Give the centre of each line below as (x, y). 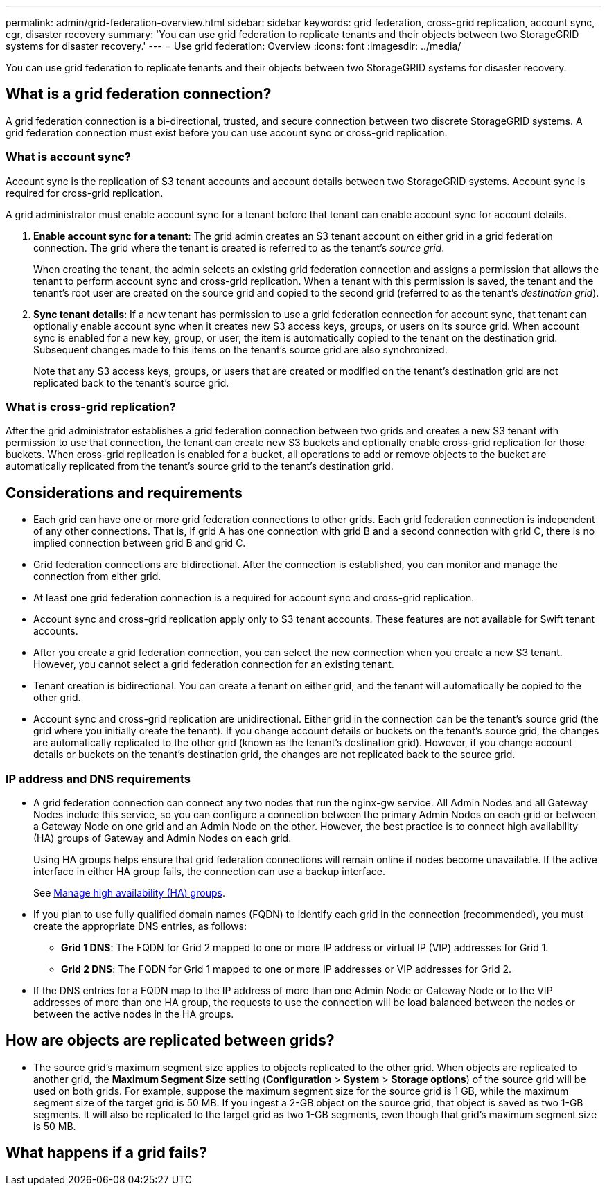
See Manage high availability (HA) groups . (129, 892)
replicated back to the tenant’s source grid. (131, 382)
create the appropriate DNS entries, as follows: (140, 926)
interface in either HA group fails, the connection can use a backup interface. (210, 871)
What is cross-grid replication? (91, 406)
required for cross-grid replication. (85, 193)
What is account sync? (68, 157)
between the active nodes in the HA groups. (134, 1014)
